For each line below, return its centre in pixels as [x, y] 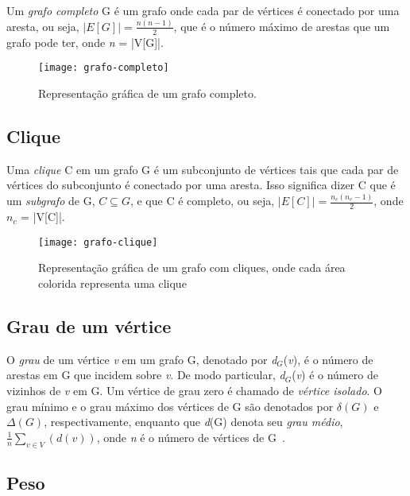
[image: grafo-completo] [104, 68]
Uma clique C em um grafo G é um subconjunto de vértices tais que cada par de [203, 169]
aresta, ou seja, [43, 26]
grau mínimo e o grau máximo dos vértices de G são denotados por [170, 406]
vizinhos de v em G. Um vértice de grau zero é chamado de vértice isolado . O [194, 390]
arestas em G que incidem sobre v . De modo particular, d [146, 375]
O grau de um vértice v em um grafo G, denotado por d [142, 359]
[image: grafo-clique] [98, 242]
